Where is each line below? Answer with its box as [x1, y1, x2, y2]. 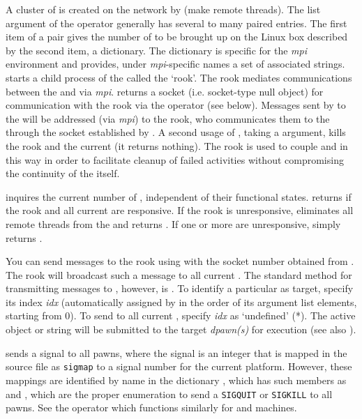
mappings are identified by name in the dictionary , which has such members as [6, 372, 347, 387]
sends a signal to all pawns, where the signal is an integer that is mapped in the [6, 345, 347, 360]
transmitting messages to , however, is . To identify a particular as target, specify [6, 281, 354, 296]
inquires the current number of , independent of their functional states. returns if [6, 189, 352, 204]
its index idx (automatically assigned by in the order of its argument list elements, [6, 294, 357, 309]
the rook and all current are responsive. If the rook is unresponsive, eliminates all [6, 203, 354, 218]
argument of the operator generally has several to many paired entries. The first [6, 15, 347, 30]
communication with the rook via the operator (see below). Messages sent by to [6, 98, 346, 112]
